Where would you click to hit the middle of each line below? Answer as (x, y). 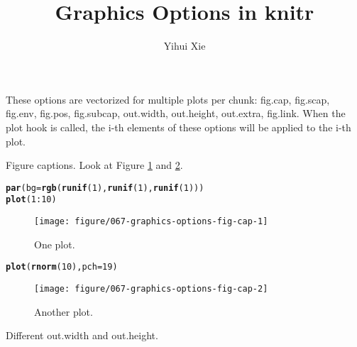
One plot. (55, 244)
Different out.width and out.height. (82, 335)
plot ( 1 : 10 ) (31, 200)
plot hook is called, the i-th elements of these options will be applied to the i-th (178, 127)
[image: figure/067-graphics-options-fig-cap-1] (151, 221)
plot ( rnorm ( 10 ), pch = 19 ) (62, 267)
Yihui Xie (185, 46)
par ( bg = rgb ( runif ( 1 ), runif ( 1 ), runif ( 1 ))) (105, 188)
